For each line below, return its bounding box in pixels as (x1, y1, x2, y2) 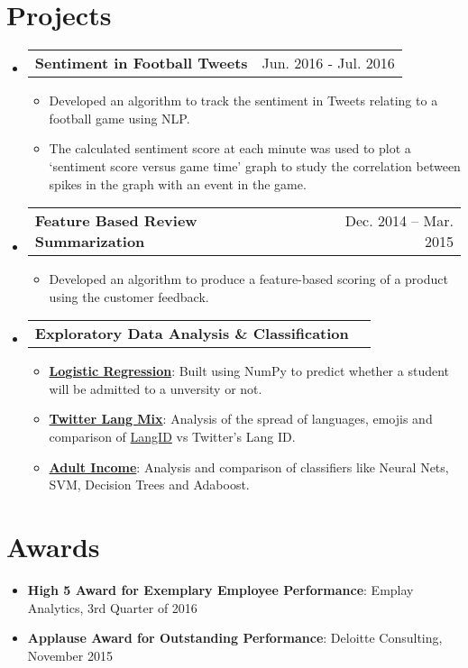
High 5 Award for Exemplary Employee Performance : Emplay (27, 580, 414, 599)
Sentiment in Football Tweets (34, 52, 248, 74)
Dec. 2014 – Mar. (344, 210, 454, 232)
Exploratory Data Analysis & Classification (34, 323, 349, 344)
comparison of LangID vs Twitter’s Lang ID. (49, 427, 296, 446)
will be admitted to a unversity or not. (49, 379, 262, 398)
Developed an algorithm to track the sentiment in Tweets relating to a (49, 91, 438, 110)
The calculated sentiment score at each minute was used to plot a (49, 139, 411, 158)
